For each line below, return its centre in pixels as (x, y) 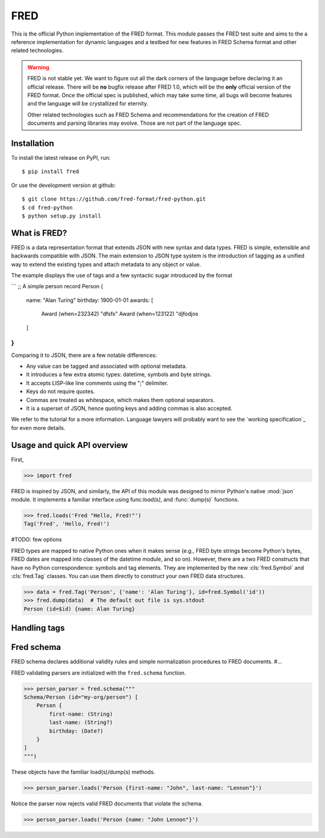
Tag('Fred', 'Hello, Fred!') (67, 524)
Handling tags (38, 628)
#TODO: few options (37, 540)
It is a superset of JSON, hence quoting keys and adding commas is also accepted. (129, 408)
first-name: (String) (81, 714)
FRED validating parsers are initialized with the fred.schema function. (98, 673)
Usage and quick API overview (70, 445)
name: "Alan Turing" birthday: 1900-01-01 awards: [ (90, 300)
